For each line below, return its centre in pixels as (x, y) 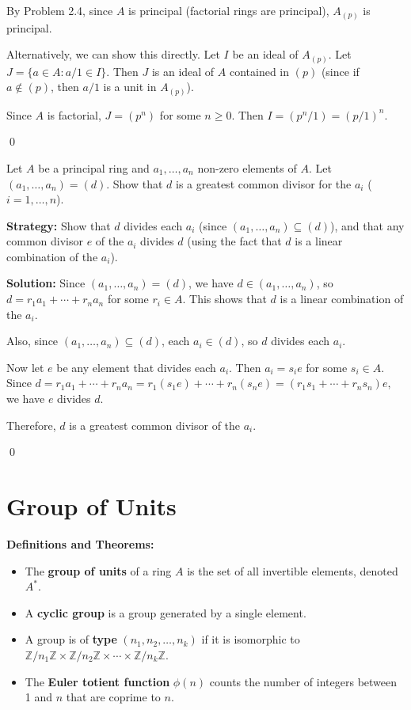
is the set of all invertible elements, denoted (293, 570)
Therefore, (31, 425)
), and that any (367, 225)
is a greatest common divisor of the (155, 425)
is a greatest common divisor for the (264, 183)
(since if (340, 71)
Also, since (32, 341)
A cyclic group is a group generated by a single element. (166, 612)
